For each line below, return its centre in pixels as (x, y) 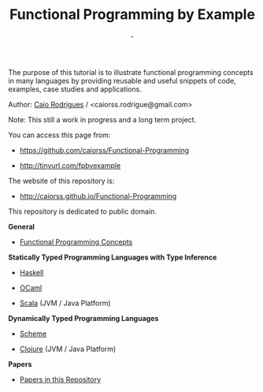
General (22, 226)
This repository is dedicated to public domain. (83, 211)
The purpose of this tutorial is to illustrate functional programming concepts (131, 72)
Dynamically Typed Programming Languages (83, 318)
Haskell (31, 272)
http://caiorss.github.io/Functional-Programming (98, 196)
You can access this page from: (59, 135)
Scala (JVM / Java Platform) (65, 303)
